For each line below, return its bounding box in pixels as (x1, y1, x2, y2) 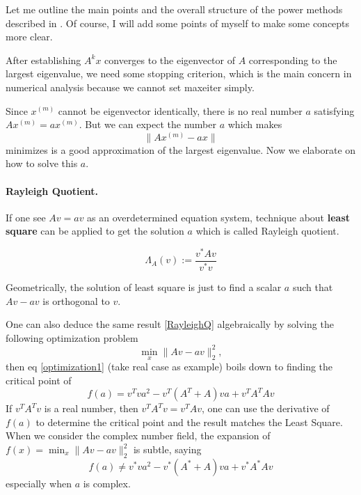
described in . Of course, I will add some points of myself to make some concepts (6, 15, 350, 30)
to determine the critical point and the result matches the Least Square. (35, 414, 343, 429)
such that (292, 279, 333, 294)
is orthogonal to (42, 293, 110, 308)
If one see (6, 210, 46, 224)
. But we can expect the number (79, 117, 216, 132)
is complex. (83, 476, 131, 490)
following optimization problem (6, 330, 138, 345)
